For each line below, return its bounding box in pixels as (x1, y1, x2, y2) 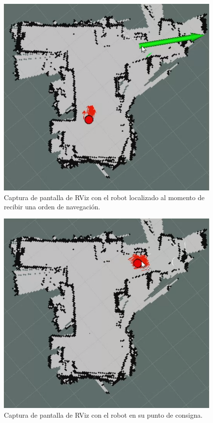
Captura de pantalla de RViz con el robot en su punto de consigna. (4, 410, 203, 420)
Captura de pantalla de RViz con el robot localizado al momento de (4, 192, 205, 202)
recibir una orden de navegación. (4, 202, 100, 212)
